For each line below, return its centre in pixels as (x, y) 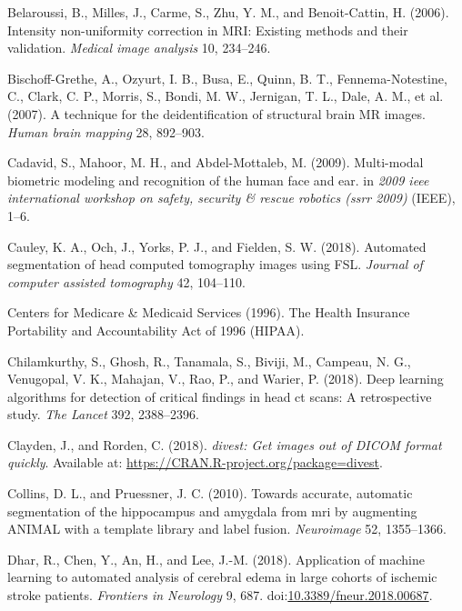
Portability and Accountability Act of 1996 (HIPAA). (156, 330)
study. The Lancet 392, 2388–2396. (103, 414)
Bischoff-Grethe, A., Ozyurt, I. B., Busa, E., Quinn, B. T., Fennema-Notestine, (227, 78)
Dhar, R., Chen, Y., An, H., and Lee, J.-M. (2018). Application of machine (216, 559)
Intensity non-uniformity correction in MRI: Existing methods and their (208, 30)
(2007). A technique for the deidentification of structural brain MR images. (216, 113)
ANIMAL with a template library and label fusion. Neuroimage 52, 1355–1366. (227, 529)
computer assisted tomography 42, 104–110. (126, 281)
